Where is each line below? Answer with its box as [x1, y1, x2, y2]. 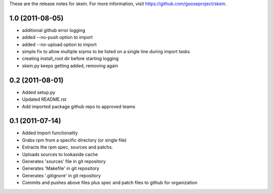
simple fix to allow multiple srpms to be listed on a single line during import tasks [22, 49, 190, 55]
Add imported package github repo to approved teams [22, 103, 135, 109]
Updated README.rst [22, 96, 67, 102]
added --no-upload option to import [22, 41, 97, 48]
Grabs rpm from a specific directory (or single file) [22, 137, 127, 143]
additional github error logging [22, 27, 85, 33]
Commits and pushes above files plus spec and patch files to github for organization [22, 180, 198, 186]
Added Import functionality [22, 130, 78, 136]
